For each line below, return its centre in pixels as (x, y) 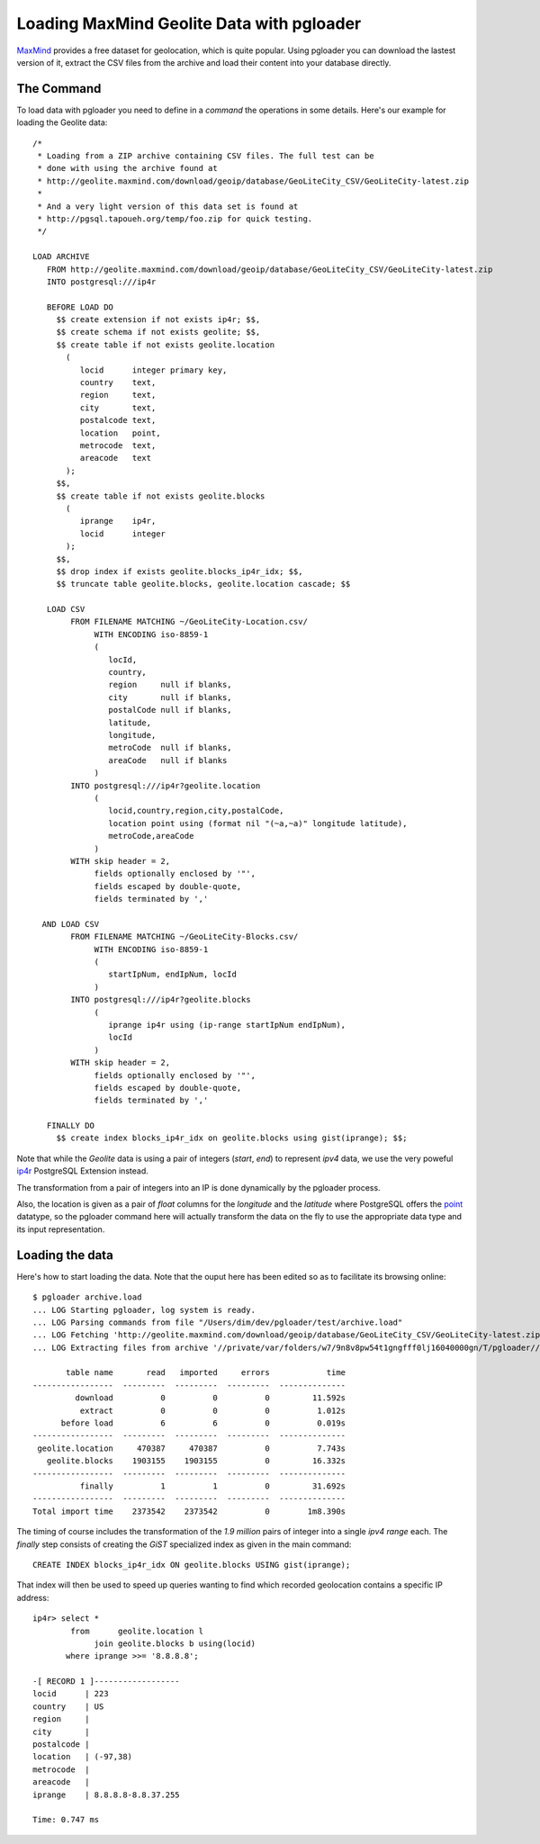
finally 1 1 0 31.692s (213, 1486)
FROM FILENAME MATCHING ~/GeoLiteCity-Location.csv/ (189, 622)
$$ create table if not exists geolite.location (165, 345)
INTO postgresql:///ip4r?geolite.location (166, 786)
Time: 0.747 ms (66, 1820)
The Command (59, 89)
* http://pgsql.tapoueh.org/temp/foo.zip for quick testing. (175, 219)
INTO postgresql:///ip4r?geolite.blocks (161, 1000)
